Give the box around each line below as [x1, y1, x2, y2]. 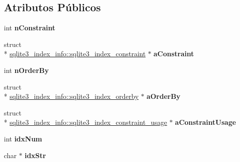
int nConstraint [4, 23, 56, 33]
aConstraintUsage [175, 117, 236, 127]
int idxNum [4, 133, 42, 143]
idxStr [24, 150, 46, 160]
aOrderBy [146, 91, 180, 101]
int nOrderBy [4, 65, 49, 75]
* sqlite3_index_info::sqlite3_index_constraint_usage [4, 117, 167, 127]
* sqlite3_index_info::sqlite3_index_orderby [4, 91, 139, 101]
